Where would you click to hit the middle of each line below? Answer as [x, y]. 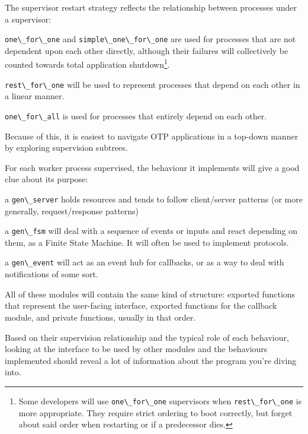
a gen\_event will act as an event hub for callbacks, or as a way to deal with [145, 262]
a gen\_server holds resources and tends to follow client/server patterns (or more [154, 199]
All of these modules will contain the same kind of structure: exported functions [150, 294]
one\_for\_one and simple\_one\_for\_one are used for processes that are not [150, 39]
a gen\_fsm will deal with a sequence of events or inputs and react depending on [151, 231]
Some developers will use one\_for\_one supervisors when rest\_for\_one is [160, 400]
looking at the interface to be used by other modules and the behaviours [136, 349]
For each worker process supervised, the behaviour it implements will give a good [152, 167]
